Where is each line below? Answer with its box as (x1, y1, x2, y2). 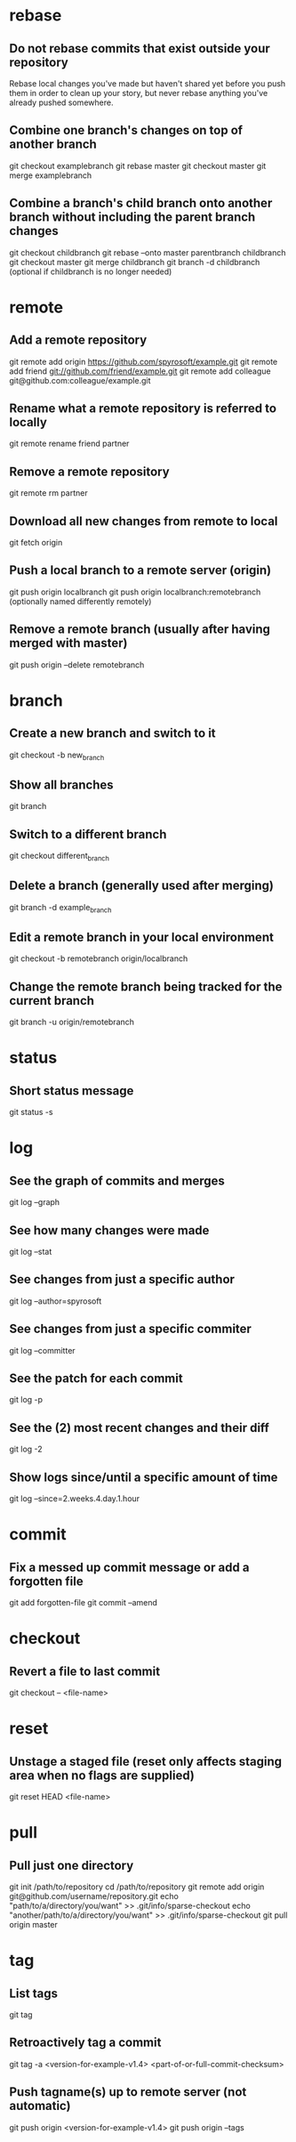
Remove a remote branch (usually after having (9, 622, 271, 637)
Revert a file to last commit (9, 1663, 161, 1678)
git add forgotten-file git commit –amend (9, 1597, 158, 1608)
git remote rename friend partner (9, 438, 130, 449)
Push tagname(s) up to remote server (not (9, 2084, 247, 2100)
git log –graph (9, 1197, 60, 1208)
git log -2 (9, 1443, 43, 1455)
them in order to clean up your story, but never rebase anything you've (9, 88, 268, 98)
